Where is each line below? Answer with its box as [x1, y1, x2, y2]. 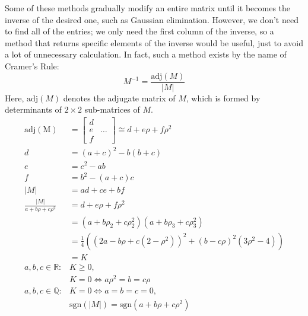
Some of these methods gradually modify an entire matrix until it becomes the [5, 2, 291, 14]
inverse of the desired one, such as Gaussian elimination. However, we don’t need [5, 13, 299, 25]
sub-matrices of [84, 103, 140, 116]
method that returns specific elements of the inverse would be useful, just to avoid [5, 36, 304, 49]
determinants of [5, 103, 62, 116]
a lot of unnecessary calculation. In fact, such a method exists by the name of [5, 48, 287, 60]
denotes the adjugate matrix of [63, 91, 176, 104]
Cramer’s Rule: [5, 59, 59, 72]
